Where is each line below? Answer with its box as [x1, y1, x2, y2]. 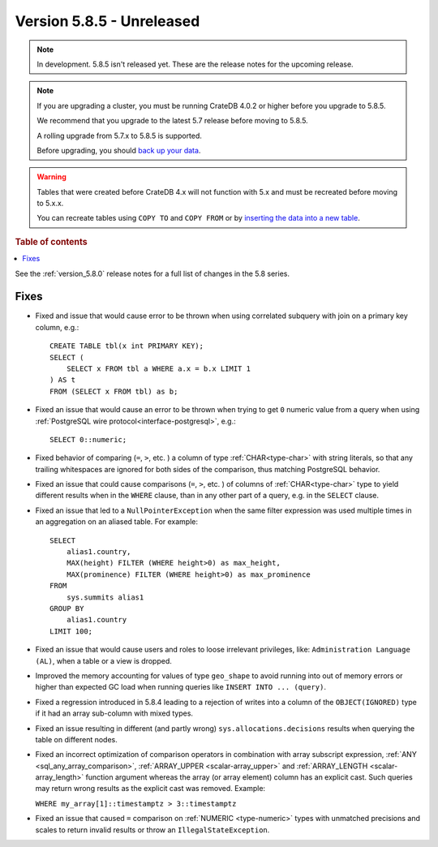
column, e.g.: [35, 322, 79, 332]
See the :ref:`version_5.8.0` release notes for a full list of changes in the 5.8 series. [15, 269, 290, 278]
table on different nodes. [35, 734, 118, 744]
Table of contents [15, 236, 88, 247]
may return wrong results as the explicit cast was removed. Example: [35, 784, 266, 793]
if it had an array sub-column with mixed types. [35, 708, 194, 718]
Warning [36, 172, 67, 182]
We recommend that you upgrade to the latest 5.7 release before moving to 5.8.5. [36, 116, 308, 126]
